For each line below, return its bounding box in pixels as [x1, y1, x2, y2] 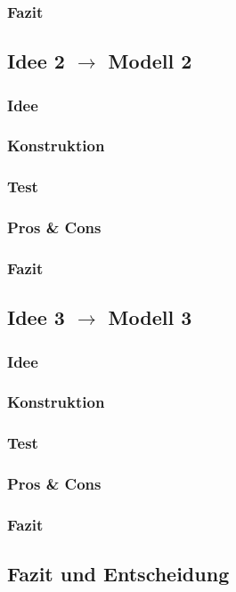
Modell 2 [108, 47, 192, 75]
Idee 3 [7, 304, 65, 331]
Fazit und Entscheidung [7, 560, 230, 588]
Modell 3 [108, 304, 192, 331]
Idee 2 [7, 47, 65, 75]
